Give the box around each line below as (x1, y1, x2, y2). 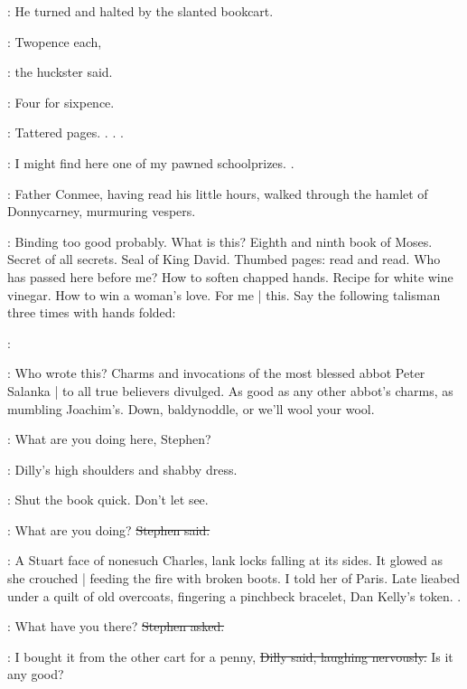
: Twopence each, (7, 32, 102, 51)
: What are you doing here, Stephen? (7, 429, 211, 448)
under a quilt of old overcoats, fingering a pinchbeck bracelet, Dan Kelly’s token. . (7, 586, 462, 605)
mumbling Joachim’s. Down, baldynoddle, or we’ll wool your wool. (7, 399, 375, 418)
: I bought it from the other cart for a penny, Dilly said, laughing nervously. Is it (7, 647, 453, 665)
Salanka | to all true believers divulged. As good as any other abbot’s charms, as (7, 381, 453, 400)
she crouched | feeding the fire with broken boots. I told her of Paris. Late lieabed (7, 569, 460, 588)
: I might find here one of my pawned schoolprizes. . (7, 153, 294, 172)
